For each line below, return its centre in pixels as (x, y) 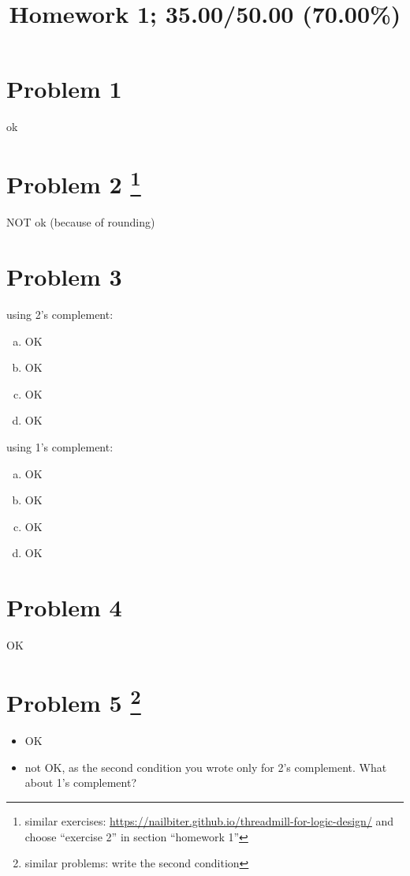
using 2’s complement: (60, 314)
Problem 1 (64, 89)
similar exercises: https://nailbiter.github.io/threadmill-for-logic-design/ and (209, 820)
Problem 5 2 (74, 701)
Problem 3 (64, 277)
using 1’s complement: (60, 447)
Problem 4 (64, 607)
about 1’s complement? (81, 782)
